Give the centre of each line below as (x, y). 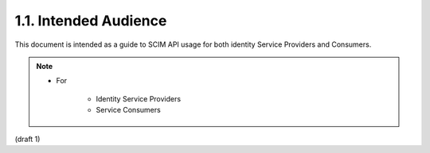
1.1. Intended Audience (91, 21)
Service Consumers (128, 110)
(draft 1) (27, 139)
